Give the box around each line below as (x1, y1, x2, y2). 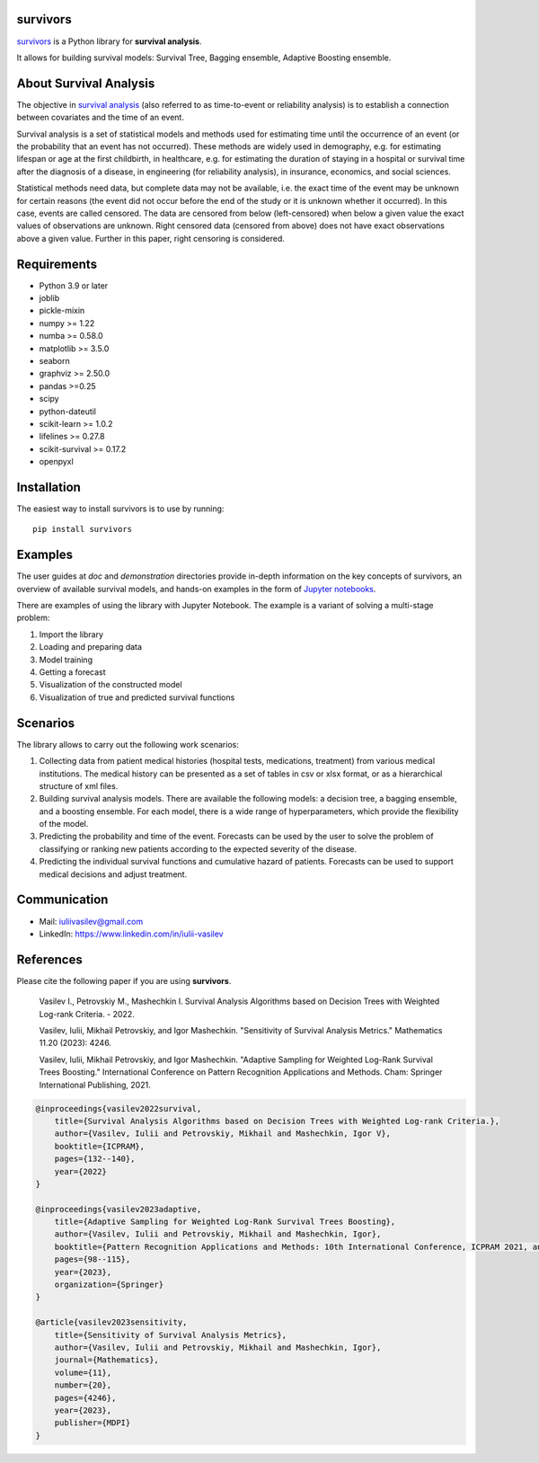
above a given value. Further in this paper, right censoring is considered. (16, 233, 285, 244)
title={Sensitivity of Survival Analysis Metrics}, (54, 1330, 287, 1340)
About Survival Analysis (16, 75, 155, 91)
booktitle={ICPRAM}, (54, 1141, 146, 1151)
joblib (39, 293, 60, 304)
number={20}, (54, 1380, 112, 1390)
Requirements (16, 256, 98, 271)
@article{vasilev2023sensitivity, (35, 1317, 188, 1327)
